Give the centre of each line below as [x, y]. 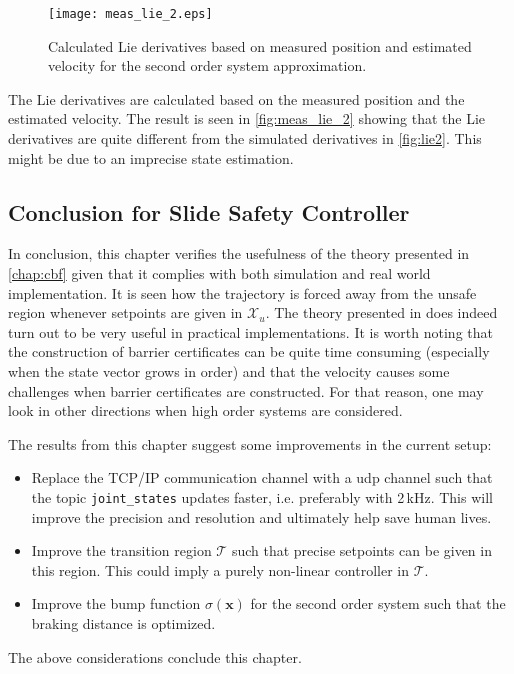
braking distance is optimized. [123, 622]
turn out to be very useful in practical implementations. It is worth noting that [250, 331]
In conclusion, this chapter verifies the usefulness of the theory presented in [239, 253]
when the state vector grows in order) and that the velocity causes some [229, 370]
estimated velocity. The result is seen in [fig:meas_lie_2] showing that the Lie [247, 118]
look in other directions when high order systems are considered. [205, 410]
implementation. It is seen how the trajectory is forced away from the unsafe [242, 292]
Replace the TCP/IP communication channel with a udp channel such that [262, 477]
